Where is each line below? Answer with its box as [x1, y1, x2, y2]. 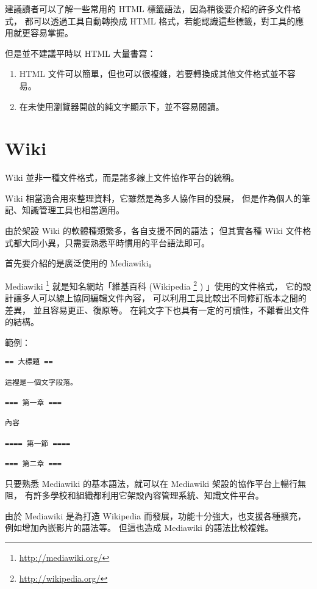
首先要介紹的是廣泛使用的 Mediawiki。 [5, 257, 157, 269]
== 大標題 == [5, 357, 53, 367]
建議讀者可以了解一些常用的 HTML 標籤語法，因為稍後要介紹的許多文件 [5, 2, 293, 15]
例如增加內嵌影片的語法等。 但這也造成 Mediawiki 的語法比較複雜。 [5, 521, 274, 534]
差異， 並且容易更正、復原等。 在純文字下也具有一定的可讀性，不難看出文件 [5, 303, 310, 316]
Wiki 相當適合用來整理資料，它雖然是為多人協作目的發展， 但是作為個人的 [5, 191, 302, 204]
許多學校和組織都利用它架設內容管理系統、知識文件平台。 [33, 489, 264, 502]
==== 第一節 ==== [5, 439, 71, 448]
